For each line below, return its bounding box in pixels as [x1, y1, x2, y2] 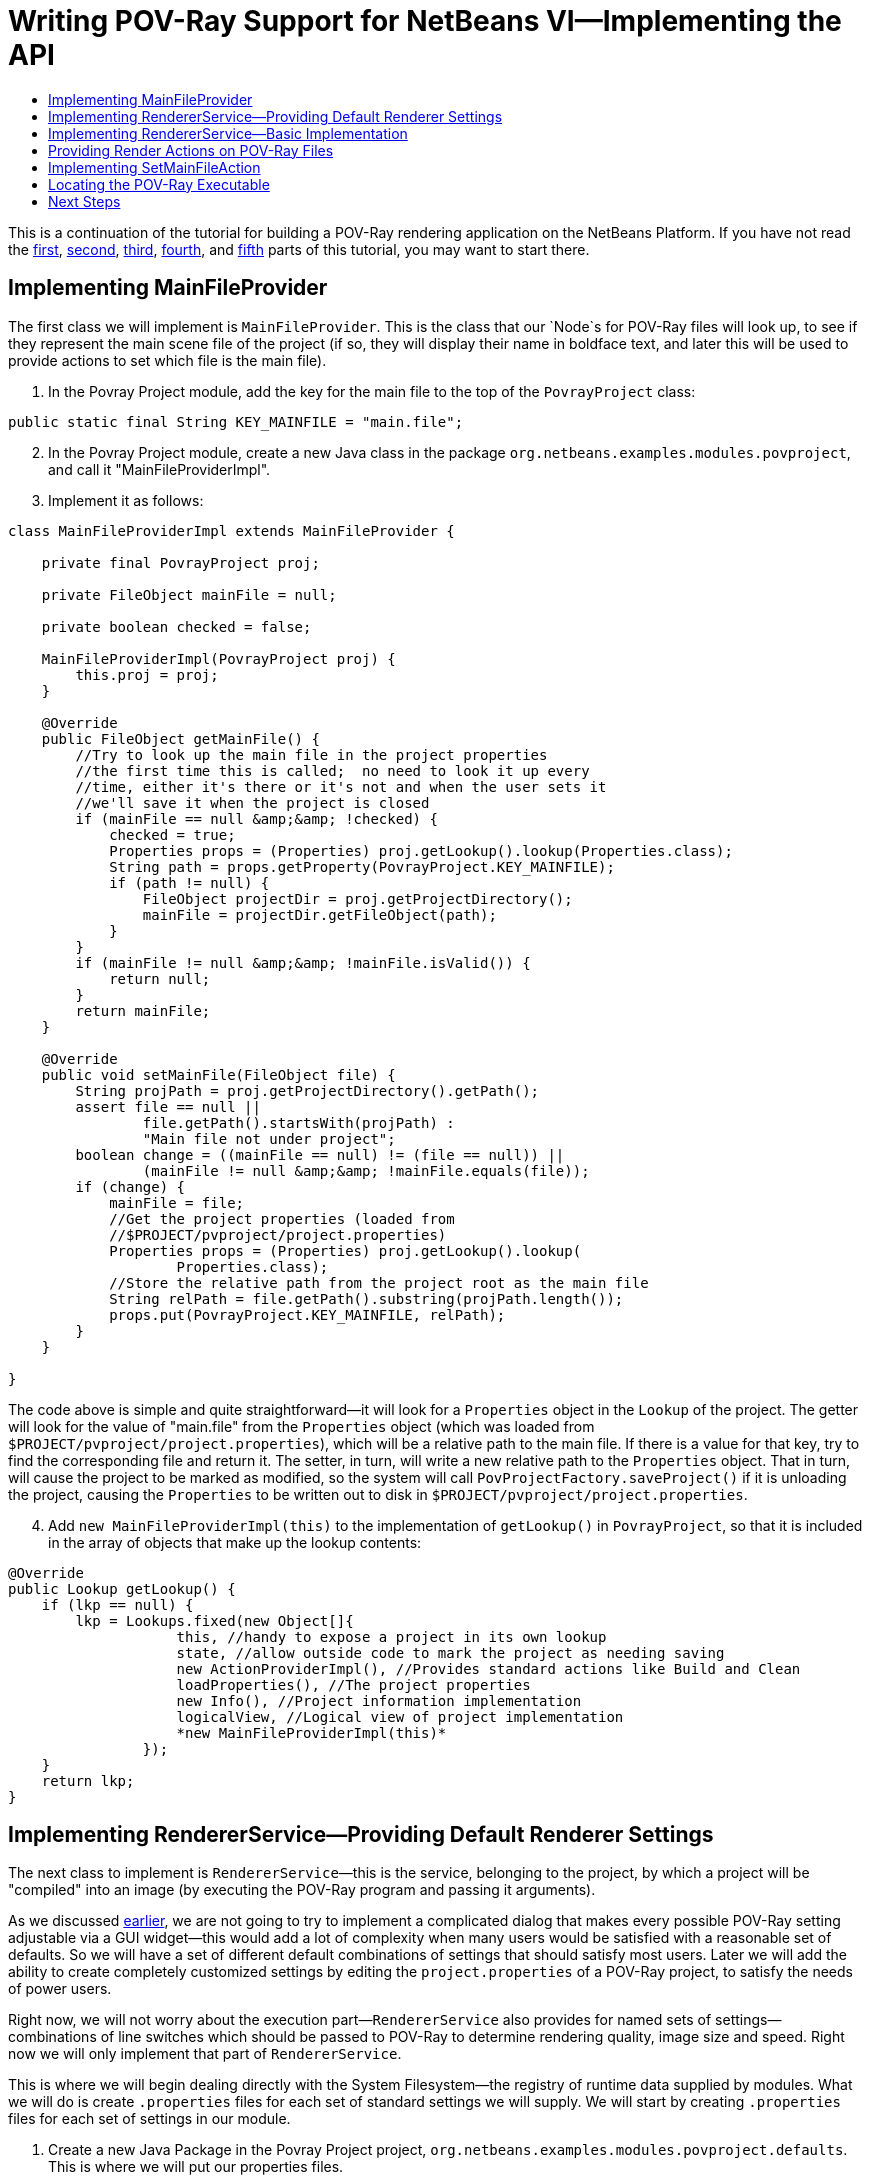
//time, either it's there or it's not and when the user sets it [75, 778, 607, 795]
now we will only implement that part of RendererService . [8, 2045, 402, 2063]
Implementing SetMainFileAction [48, 158, 261, 176]
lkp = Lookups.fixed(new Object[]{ [75, 1612, 354, 1629]
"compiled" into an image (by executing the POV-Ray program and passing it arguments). [8, 1881, 596, 1899]
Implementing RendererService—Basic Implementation [48, 124, 408, 142]
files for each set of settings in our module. [8, 2110, 291, 2128]
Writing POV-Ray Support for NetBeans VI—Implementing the [8, 4, 842, 38]
